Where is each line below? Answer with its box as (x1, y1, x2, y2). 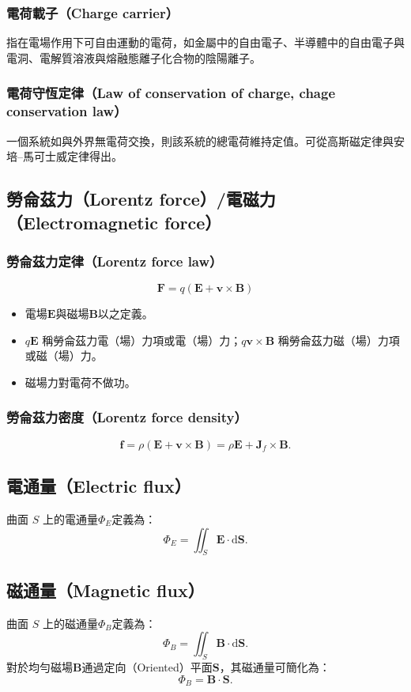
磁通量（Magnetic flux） (6, 577, 205, 602)
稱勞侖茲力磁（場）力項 (277, 331, 400, 348)
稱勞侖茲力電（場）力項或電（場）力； (42, 331, 242, 348)
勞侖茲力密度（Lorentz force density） (6, 407, 247, 427)
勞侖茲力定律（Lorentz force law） (6, 251, 223, 270)
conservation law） (6, 101, 127, 121)
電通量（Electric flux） (6, 474, 191, 498)
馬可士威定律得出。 (22, 148, 123, 164)
